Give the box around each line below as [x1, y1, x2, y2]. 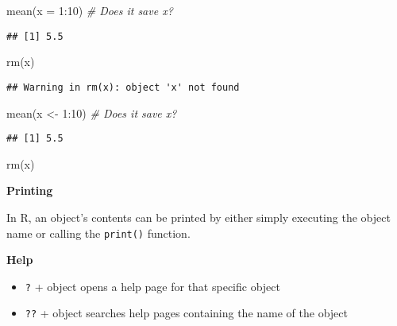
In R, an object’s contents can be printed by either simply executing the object [6, 208, 391, 225]
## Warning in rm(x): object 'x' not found [6, 81, 240, 93]
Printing [6, 182, 53, 199]
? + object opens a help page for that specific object [25, 277, 280, 294]
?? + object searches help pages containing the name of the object [25, 305, 348, 321]
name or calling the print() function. [6, 224, 191, 241]
